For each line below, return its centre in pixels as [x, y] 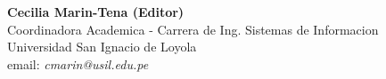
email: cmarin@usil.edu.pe [78, 63]
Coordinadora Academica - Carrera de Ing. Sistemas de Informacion [193, 29]
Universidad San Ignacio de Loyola [102, 47]
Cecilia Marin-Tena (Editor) [96, 12]
